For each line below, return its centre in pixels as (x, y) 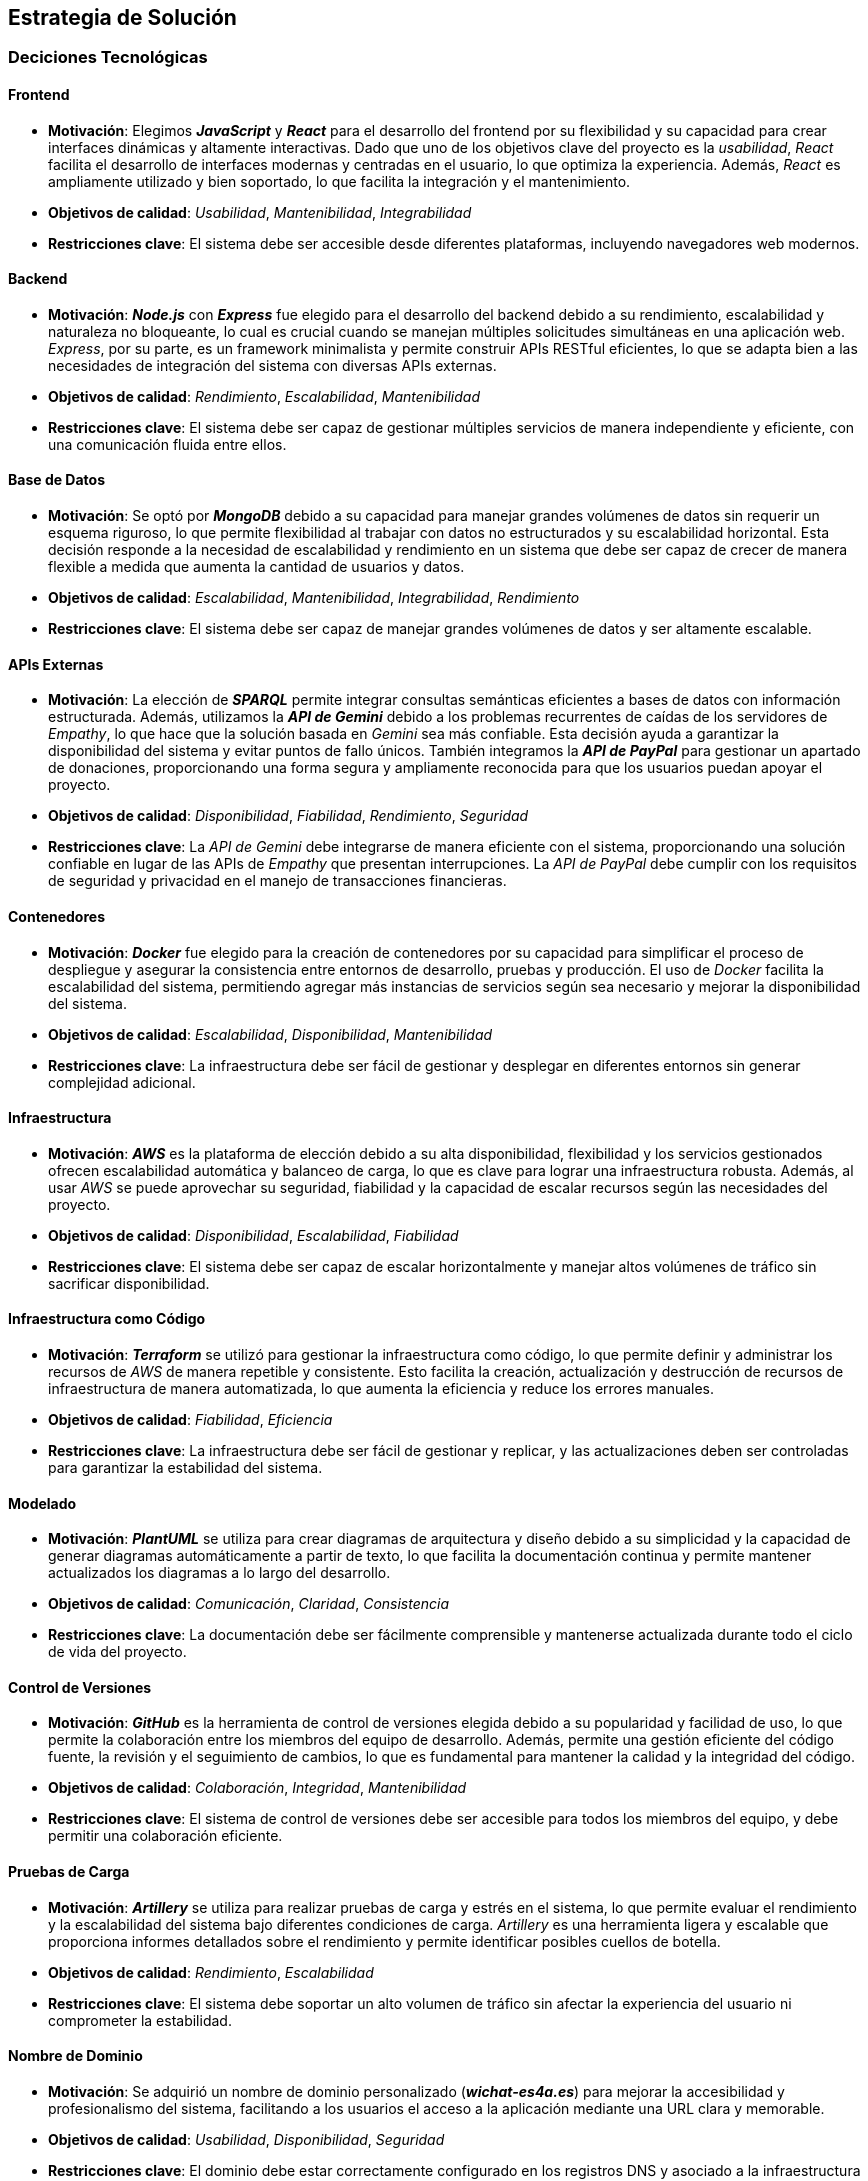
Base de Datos (57, 480)
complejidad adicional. (122, 1082)
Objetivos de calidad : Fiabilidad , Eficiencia (190, 1419)
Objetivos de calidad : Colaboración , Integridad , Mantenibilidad (257, 1788)
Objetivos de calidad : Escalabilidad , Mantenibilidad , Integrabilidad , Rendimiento (314, 598)
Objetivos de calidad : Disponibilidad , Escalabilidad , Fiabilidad (253, 1235)
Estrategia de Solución (122, 17)
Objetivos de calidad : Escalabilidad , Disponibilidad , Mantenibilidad (270, 1034)
